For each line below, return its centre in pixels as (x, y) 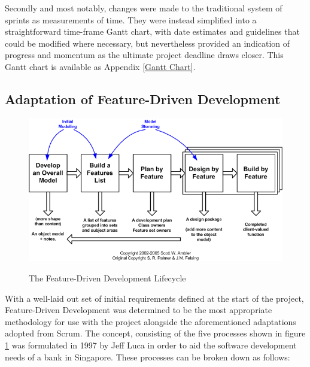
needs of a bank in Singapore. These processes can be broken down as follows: (148, 357)
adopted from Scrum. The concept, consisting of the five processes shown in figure (155, 333)
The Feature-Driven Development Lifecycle (107, 277)
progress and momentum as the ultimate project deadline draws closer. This (144, 55)
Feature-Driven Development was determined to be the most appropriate (139, 310)
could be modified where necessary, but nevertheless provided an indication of (148, 43)
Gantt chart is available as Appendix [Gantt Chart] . (100, 66)
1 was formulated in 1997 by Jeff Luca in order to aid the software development (151, 345)
